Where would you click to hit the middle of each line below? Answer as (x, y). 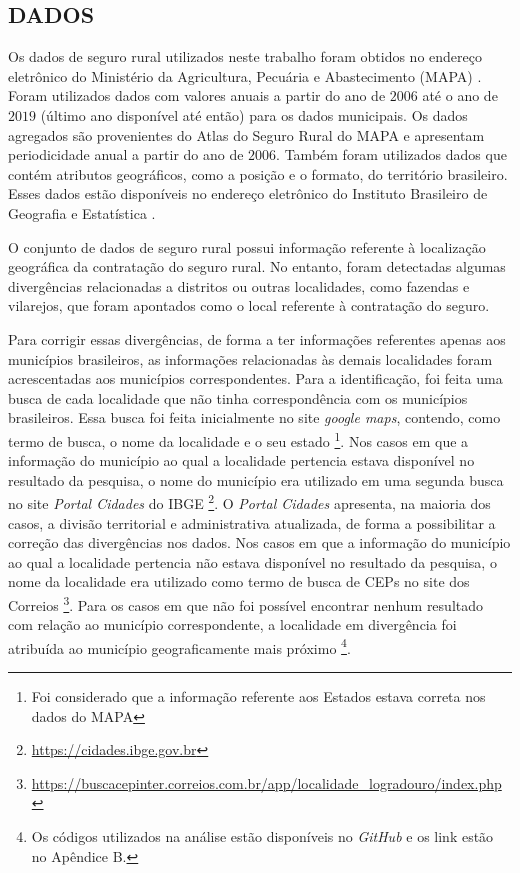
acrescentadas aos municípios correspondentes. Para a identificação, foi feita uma (255, 378)
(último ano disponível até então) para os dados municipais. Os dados (254, 114)
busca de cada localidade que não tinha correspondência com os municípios (238, 397)
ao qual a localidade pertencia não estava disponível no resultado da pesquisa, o (252, 561)
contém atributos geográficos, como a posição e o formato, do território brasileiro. (258, 173)
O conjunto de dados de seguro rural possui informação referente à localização (247, 246)
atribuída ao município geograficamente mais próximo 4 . (179, 646)
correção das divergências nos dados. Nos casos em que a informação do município (259, 542)
